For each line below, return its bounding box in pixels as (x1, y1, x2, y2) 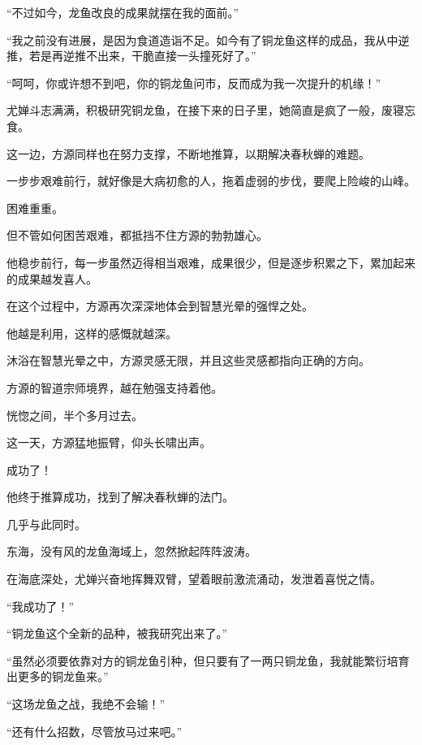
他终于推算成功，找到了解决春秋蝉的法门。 (6, 488, 234, 505)
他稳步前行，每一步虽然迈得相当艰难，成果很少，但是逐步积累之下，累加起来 (6, 253, 416, 271)
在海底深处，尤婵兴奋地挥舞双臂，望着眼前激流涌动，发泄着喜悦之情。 (6, 570, 381, 587)
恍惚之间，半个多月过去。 (6, 406, 143, 423)
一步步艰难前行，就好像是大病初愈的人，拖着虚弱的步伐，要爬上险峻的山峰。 (6, 172, 416, 189)
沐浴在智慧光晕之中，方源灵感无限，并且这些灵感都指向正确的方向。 (6, 352, 370, 369)
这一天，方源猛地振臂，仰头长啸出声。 (6, 434, 211, 451)
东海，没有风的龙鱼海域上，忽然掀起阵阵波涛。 (6, 543, 256, 560)
